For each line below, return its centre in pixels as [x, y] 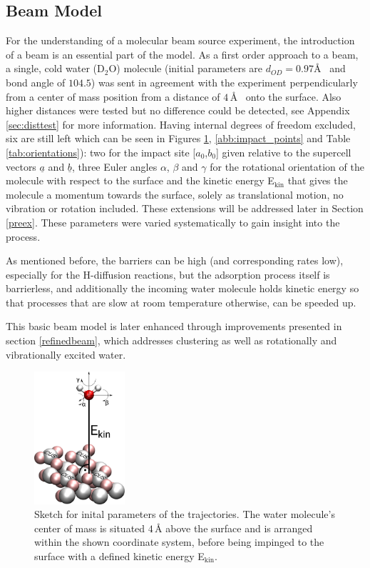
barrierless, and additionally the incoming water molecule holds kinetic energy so [183, 288]
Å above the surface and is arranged [234, 528]
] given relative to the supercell [283, 152]
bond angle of [36, 82]
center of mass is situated [90, 528]
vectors [21, 166]
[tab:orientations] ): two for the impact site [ [101, 152]
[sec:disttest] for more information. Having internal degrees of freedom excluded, [181, 124]
